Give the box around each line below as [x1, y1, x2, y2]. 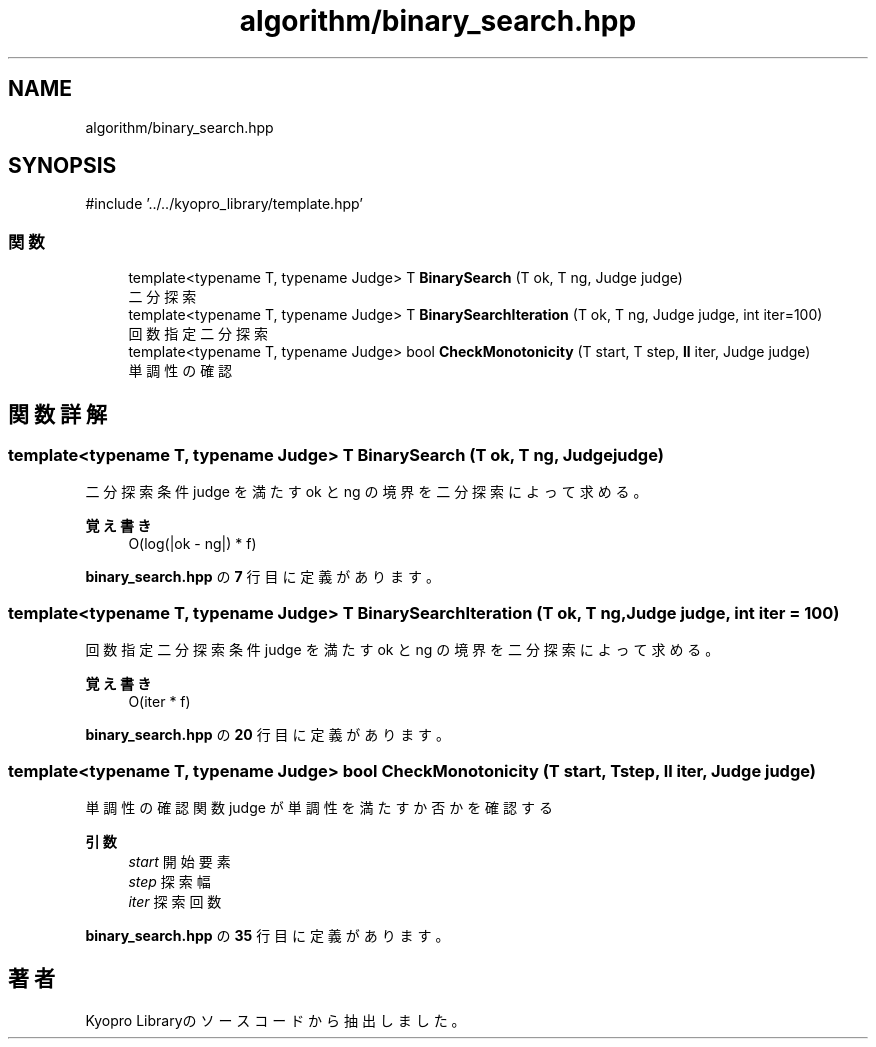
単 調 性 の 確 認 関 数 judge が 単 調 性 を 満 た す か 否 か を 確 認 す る [85, 798, 553, 816]
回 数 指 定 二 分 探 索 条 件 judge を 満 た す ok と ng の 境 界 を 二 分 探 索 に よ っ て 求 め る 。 [85, 641, 720, 659]
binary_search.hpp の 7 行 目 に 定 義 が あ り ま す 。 [85, 568, 440, 586]
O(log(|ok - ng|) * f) [128, 535, 257, 553]
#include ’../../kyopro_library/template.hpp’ [85, 195, 363, 213]
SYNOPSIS [8, 153, 117, 179]
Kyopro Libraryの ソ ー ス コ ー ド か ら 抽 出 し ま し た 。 [85, 1011, 466, 1029]
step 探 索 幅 [128, 872, 211, 890]
